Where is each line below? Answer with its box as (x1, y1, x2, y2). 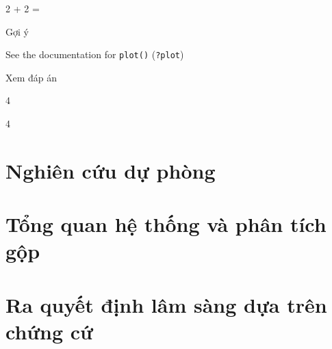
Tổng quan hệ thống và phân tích (5, 210, 327, 238)
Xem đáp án (5, 70, 58, 84)
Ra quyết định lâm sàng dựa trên (5, 290, 327, 318)
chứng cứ (5, 317, 93, 345)
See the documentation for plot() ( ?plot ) (5, 47, 184, 62)
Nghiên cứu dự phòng (5, 156, 216, 184)
